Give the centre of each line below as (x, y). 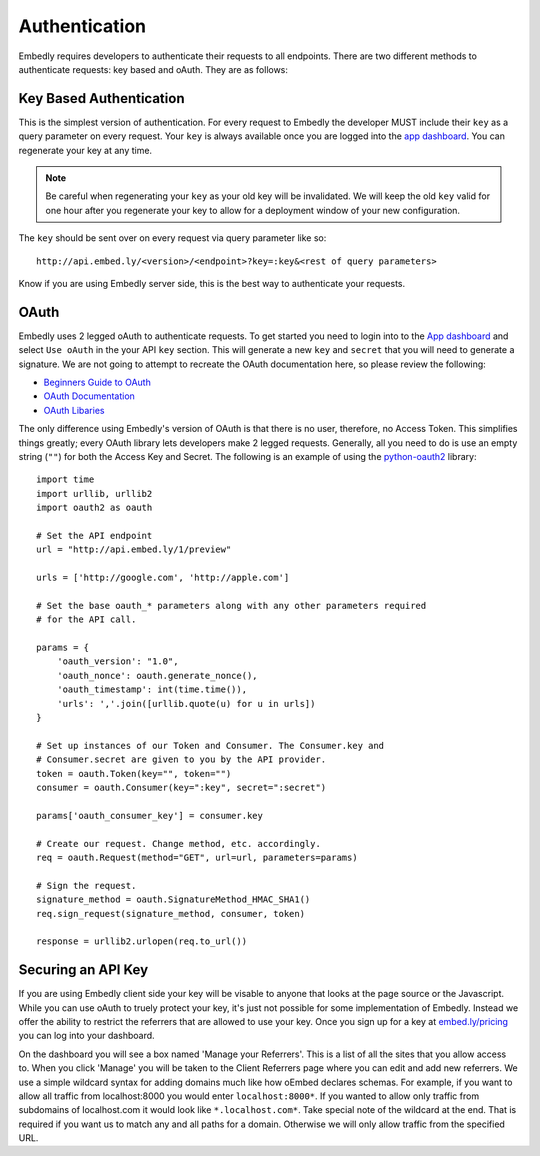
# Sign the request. (86, 885)
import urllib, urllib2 (94, 493)
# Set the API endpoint (94, 535)
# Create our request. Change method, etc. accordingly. (179, 843)
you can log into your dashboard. (86, 1036)
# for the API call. (86, 619)
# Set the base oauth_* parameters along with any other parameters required (231, 605)
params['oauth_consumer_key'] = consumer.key (150, 815)
